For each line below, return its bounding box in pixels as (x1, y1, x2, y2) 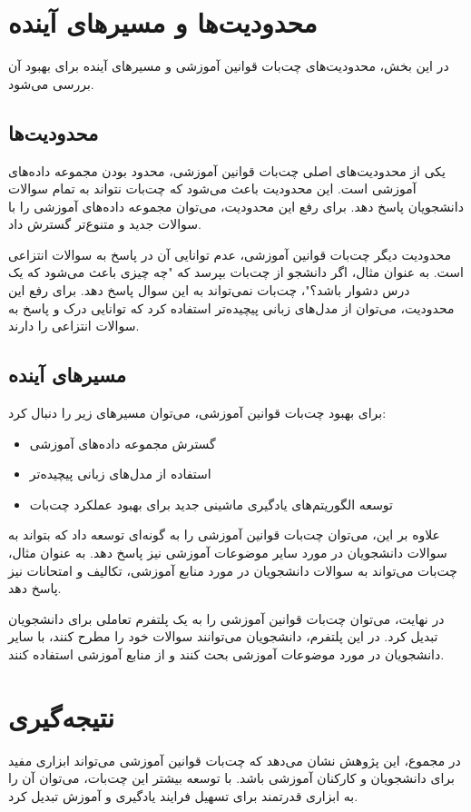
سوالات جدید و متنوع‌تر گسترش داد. (8, 214, 201, 233)
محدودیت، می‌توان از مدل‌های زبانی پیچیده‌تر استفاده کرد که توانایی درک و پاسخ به (8, 298, 455, 317)
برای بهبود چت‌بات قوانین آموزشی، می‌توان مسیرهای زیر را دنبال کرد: (8, 403, 387, 422)
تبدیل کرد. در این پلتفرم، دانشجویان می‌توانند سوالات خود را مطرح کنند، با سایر (8, 627, 438, 646)
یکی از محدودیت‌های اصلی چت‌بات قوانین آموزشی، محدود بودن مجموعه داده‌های (8, 161, 446, 180)
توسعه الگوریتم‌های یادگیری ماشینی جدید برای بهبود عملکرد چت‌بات (29, 494, 393, 513)
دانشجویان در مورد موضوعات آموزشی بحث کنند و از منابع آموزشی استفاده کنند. (8, 645, 445, 663)
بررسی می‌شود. (8, 74, 94, 93)
